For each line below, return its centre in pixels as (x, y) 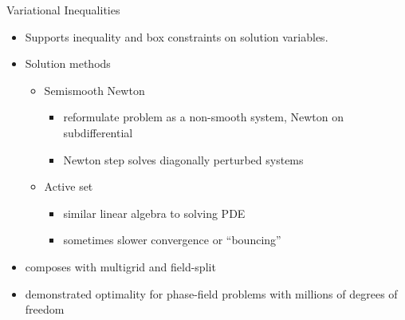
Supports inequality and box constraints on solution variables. (177, 36)
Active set (69, 186)
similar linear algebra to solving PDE (154, 213)
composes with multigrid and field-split (120, 266)
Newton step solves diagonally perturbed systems (183, 159)
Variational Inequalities (63, 10)
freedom (45, 309)
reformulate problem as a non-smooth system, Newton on (203, 117)
